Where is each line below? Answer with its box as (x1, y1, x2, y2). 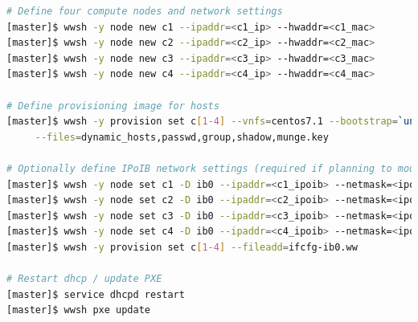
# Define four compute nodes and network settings (6, 6, 283, 17)
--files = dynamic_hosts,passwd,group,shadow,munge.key (35, 131, 329, 143)
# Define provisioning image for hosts (6, 100, 219, 112)
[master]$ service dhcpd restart (6, 288, 185, 300)
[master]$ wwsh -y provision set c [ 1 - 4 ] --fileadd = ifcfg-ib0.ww (6, 241, 358, 253)
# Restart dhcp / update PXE (6, 273, 162, 285)
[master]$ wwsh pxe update (6, 304, 150, 316)
